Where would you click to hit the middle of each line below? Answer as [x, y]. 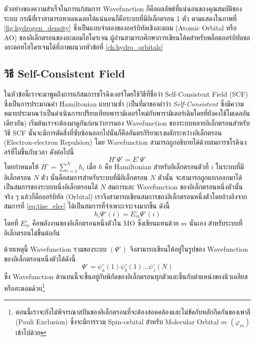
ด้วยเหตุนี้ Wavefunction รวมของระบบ [55, 249]
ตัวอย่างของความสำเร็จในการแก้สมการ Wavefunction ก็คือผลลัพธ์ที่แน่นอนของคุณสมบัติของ [123, 8]
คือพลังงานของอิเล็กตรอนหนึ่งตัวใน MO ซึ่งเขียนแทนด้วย [105, 223]
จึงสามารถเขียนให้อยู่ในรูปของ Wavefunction [189, 249]
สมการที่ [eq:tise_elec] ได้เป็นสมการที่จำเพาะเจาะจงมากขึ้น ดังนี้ [87, 206]
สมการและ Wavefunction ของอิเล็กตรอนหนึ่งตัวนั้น [176, 187]
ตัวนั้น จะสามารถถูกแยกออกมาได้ [200, 177]
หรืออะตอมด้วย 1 [25, 287]
